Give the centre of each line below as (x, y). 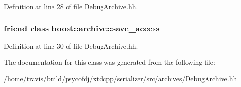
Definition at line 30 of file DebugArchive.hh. (71, 46)
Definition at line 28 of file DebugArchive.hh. (71, 6)
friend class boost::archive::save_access (82, 28)
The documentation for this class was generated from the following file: (110, 62)
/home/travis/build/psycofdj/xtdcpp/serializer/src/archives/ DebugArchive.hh (120, 78)
